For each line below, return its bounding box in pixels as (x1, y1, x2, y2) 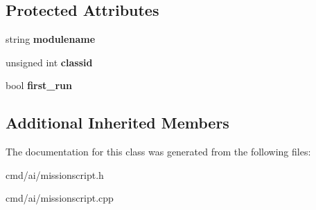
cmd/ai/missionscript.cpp (6, 191, 114, 205)
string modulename (6, 32, 96, 46)
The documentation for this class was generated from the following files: (6, 144, 311, 159)
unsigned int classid (6, 55, 93, 69)
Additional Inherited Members (6, 112, 229, 133)
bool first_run (6, 78, 73, 93)
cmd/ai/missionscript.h (6, 167, 104, 182)
